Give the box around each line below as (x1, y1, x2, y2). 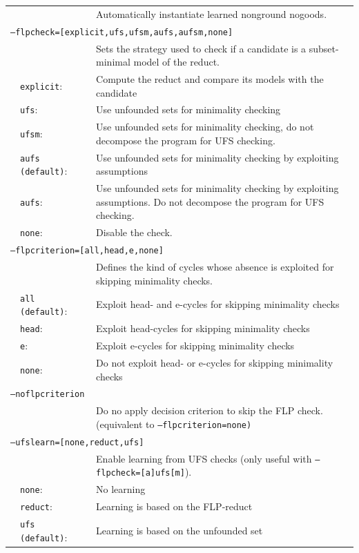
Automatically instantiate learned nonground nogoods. (96, 6, 327, 21)
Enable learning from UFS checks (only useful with (96, 451, 312, 465)
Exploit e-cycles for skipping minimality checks (96, 338, 295, 353)
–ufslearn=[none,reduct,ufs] (10, 437, 144, 447)
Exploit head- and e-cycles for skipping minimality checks (96, 297, 340, 311)
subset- (309, 41, 339, 55)
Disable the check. (96, 225, 173, 240)
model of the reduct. (133, 55, 220, 69)
